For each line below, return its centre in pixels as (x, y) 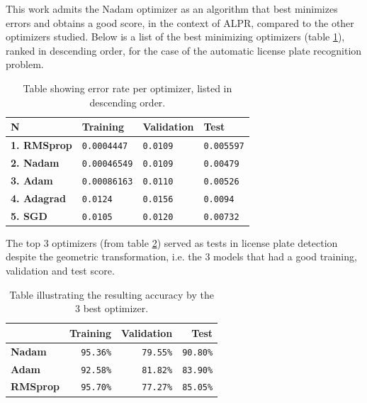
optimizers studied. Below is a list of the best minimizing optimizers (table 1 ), (175, 37)
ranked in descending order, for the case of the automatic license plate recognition (184, 50)
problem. (25, 64)
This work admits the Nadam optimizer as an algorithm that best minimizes (172, 9)
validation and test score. (60, 270)
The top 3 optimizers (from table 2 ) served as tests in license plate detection (172, 242)
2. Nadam (35, 162)
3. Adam (32, 180)
